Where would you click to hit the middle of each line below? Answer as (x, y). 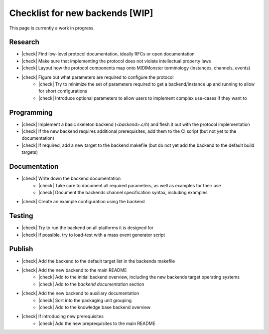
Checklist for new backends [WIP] (81, 13)
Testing (21, 216)
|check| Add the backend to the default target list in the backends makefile (98, 261)
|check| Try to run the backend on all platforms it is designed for (88, 228)
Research (24, 42)
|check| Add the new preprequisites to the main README (97, 323)
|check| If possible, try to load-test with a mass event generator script (93, 235)
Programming (31, 112)
